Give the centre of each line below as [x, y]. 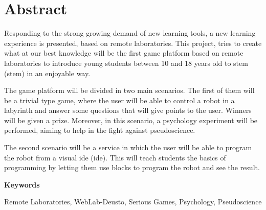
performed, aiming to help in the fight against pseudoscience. [100, 130]
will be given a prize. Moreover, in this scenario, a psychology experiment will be [131, 120]
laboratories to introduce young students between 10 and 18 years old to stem [126, 63]
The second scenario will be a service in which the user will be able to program [128, 147]
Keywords [22, 184]
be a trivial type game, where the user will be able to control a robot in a [119, 100]
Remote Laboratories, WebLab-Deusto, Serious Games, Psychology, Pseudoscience [133, 202]
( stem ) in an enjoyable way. [47, 73]
